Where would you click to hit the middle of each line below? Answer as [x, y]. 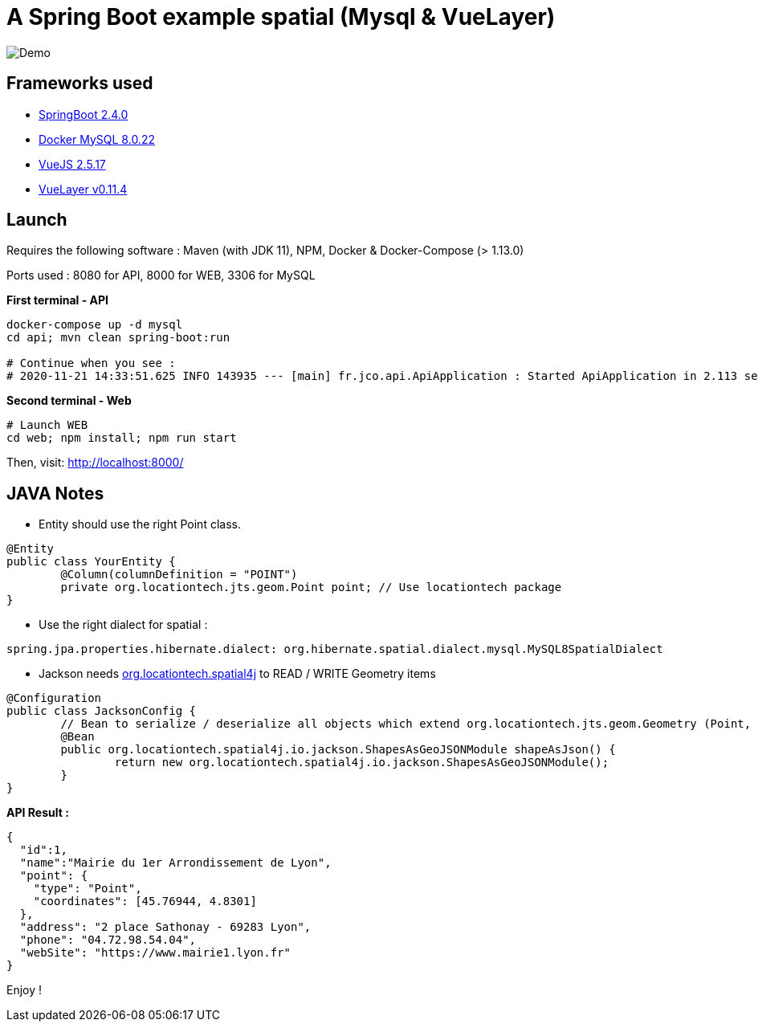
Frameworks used [80, 84]
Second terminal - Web [69, 401]
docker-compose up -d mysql [95, 325]
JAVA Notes [55, 493]
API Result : [38, 813]
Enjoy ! [24, 990]
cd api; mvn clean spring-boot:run [118, 338]
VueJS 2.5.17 [72, 164]
